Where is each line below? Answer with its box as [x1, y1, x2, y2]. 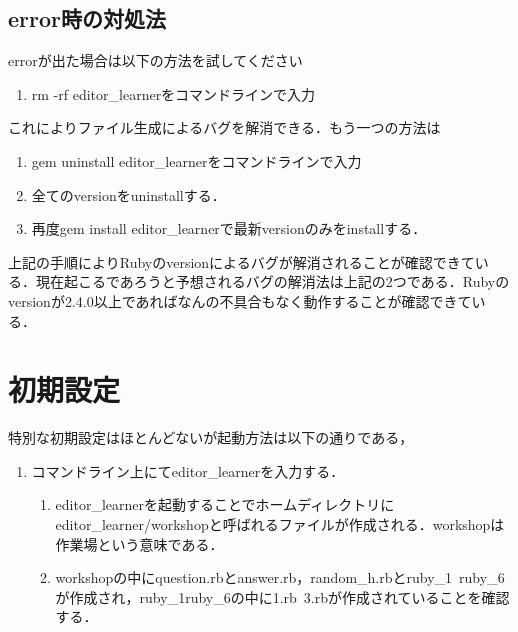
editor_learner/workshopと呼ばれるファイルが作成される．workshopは [55, 514, 505, 535]
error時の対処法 [8, 3, 167, 34]
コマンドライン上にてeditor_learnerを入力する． [31, 460, 345, 481]
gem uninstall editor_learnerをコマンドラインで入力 [31, 150, 362, 171]
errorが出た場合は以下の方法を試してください [8, 50, 303, 71]
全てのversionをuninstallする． [31, 184, 226, 205]
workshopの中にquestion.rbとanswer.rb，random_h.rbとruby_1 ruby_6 [55, 567, 505, 588]
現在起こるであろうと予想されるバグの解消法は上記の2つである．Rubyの [35, 271, 510, 292]
